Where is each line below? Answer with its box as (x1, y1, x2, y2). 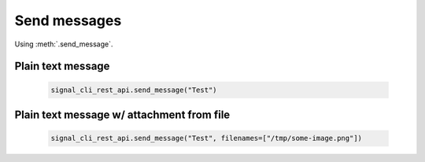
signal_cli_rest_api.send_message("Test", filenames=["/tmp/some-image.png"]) (50, 134, 362, 143)
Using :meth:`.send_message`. (14, 39, 113, 49)
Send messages (14, 12, 122, 29)
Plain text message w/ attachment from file (14, 108, 231, 121)
